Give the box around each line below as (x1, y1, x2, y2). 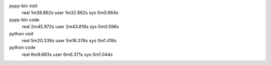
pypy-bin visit (9, 3, 38, 8)
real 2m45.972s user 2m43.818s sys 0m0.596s (22, 24, 119, 30)
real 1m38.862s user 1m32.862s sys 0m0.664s (22, 10, 119, 16)
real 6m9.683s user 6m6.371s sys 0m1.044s (22, 51, 113, 57)
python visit (9, 30, 34, 37)
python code (9, 45, 36, 51)
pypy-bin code (9, 16, 40, 22)
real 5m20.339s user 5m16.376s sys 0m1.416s (22, 37, 117, 43)
